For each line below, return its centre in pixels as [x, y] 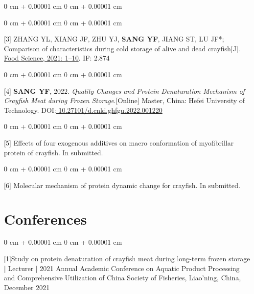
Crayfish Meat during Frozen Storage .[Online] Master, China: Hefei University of [125, 100]
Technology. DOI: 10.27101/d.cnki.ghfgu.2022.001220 [83, 110]
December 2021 [27, 287]
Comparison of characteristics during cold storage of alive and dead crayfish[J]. [122, 48]
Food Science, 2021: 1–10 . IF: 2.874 [57, 58]
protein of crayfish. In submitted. [54, 152]
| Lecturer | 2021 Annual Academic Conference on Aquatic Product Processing [122, 268]
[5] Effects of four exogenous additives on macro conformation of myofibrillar [119, 142]
